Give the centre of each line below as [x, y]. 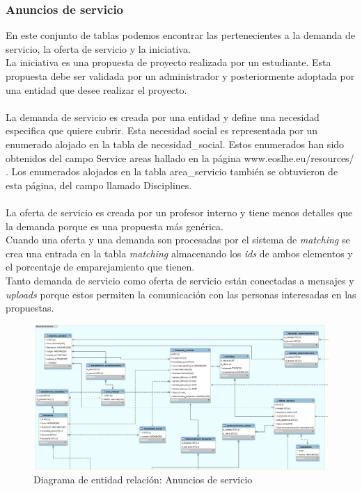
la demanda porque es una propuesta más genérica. [115, 226]
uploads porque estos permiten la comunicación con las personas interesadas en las [181, 294]
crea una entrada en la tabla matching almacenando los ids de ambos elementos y [179, 253]
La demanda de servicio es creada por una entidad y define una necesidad [163, 116]
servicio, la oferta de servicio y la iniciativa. [98, 48]
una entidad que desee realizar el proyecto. [96, 89]
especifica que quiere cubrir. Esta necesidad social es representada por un [162, 130]
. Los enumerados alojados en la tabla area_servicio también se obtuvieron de [172, 171]
